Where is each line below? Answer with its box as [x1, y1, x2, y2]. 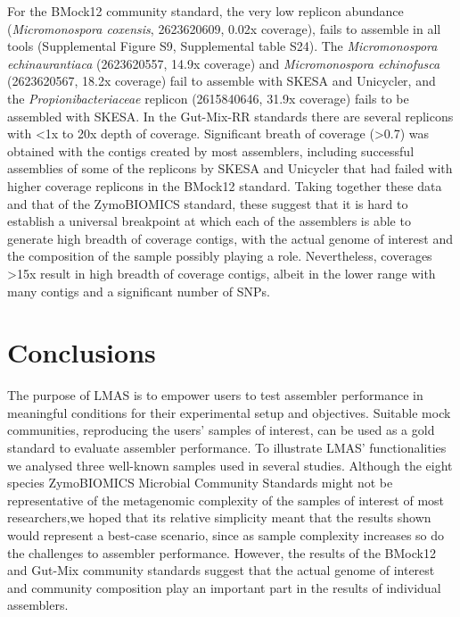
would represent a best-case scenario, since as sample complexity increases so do [7, 525, 445, 544]
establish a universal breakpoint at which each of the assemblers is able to [7, 212, 411, 230]
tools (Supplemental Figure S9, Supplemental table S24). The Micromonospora [7, 37, 438, 55]
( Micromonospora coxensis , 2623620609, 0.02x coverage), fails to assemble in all [7, 19, 441, 38]
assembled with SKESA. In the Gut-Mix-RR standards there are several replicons [7, 106, 454, 125]
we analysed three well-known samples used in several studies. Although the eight [7, 455, 453, 474]
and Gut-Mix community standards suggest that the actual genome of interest [7, 561, 435, 579]
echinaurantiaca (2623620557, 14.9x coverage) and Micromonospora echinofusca [7, 54, 440, 72]
